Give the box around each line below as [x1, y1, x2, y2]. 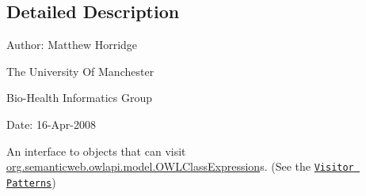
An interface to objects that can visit [6, 142, 186, 159]
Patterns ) [6, 173, 56, 190]
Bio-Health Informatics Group [6, 89, 153, 106]
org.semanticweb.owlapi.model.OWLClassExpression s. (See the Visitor [6, 158, 354, 175]
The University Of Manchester [6, 62, 154, 79]
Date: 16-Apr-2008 [6, 115, 97, 132]
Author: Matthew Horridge [6, 36, 138, 53]
